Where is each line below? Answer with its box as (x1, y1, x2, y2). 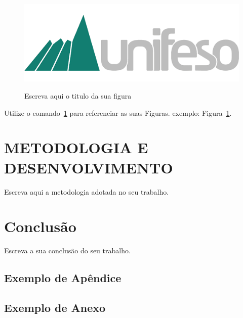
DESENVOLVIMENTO (4, 157, 173, 177)
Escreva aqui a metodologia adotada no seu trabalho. (4, 186, 169, 197)
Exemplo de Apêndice (4, 270, 121, 286)
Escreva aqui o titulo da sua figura (24, 90, 132, 101)
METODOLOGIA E (4, 137, 148, 158)
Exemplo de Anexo (4, 300, 106, 315)
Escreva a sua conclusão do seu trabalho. (4, 245, 131, 256)
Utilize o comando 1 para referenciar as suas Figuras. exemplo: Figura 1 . (4, 107, 232, 118)
